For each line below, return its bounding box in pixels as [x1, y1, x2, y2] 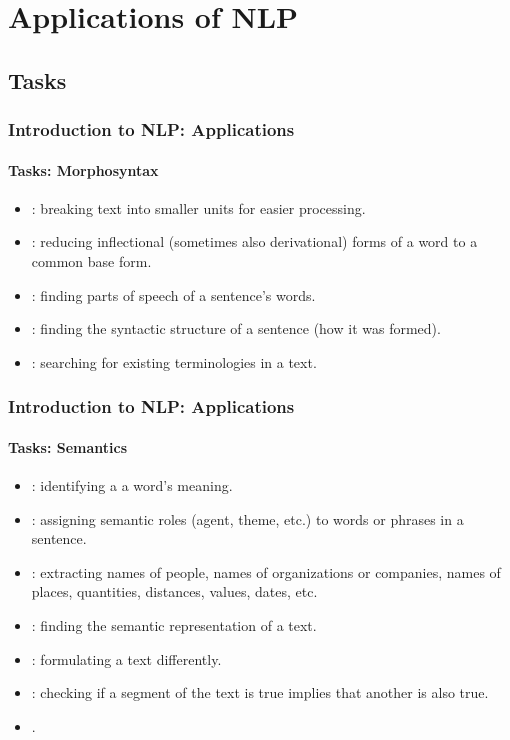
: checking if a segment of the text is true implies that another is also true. [31, 682, 489, 703]
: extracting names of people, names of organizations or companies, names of [31, 561, 501, 582]
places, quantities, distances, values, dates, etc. [31, 581, 318, 602]
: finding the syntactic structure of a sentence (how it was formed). [31, 318, 441, 339]
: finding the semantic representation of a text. [31, 614, 317, 635]
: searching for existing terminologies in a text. [31, 351, 317, 372]
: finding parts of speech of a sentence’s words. [31, 284, 316, 305]
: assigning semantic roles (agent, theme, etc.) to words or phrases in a [31, 508, 464, 529]
